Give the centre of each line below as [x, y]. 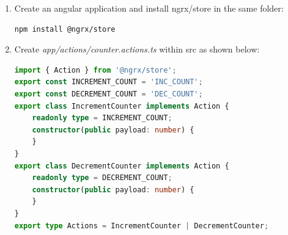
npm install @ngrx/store [65, 29]
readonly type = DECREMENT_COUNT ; [102, 178]
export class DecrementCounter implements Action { [122, 166]
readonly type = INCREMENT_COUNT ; [102, 118]
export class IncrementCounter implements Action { [122, 106]
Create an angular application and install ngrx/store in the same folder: [149, 8]
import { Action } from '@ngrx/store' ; [95, 70]
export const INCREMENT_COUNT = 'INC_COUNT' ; [109, 82]
